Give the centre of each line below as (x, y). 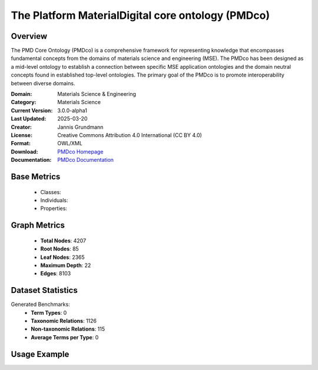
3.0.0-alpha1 (72, 110)
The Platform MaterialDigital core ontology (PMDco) (140, 15)
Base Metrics (36, 176)
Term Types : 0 (49, 312)
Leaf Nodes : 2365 (62, 257)
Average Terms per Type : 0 (65, 337)
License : (21, 135)
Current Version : (32, 110)
